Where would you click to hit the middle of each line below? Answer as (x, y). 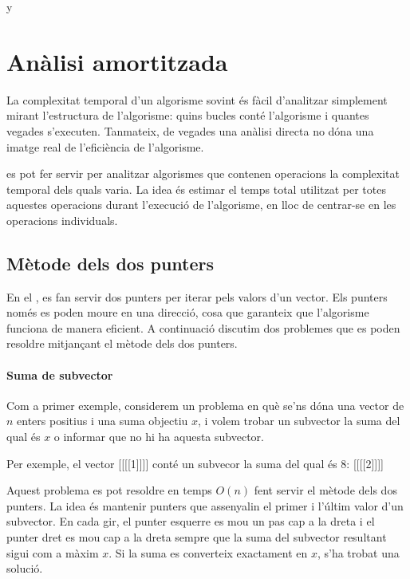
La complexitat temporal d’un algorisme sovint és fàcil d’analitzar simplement (197, 99)
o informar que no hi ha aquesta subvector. (159, 437)
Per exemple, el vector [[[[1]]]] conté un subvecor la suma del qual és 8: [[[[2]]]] (195, 463)
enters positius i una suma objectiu (102, 421)
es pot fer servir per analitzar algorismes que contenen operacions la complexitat (203, 173)
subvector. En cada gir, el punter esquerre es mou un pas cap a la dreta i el (191, 521)
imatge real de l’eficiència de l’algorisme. (105, 146)
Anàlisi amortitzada (117, 61)
